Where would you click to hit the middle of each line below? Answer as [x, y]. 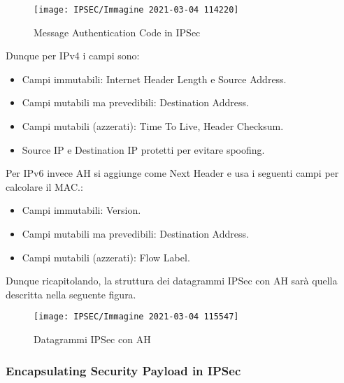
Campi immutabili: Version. [81, 210]
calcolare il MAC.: [44, 186]
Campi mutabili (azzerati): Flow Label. [106, 257]
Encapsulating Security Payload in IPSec [123, 370]
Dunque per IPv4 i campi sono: [73, 56]
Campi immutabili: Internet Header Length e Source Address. [154, 79]
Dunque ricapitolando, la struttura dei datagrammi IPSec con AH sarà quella [172, 281]
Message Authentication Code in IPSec [117, 32]
